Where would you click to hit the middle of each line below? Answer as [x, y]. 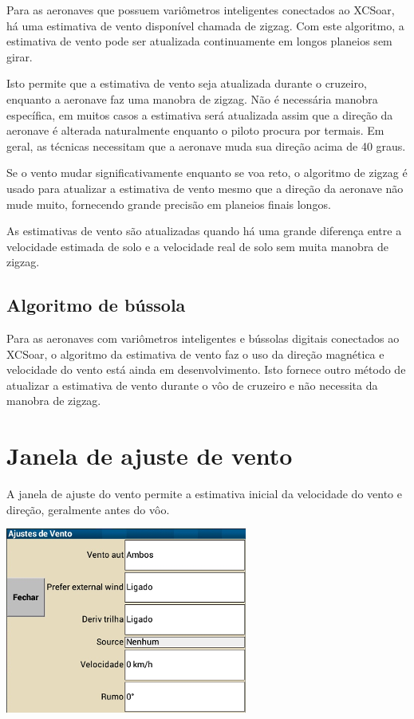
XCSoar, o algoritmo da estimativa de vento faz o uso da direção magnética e [195, 354]
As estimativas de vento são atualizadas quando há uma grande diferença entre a [204, 231]
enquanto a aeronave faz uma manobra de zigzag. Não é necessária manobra [192, 98]
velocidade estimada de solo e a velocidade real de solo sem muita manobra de [198, 246]
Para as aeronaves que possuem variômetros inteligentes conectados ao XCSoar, [201, 10]
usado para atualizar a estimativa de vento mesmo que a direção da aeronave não [205, 188]
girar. [20, 56]
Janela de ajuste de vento [150, 456]
